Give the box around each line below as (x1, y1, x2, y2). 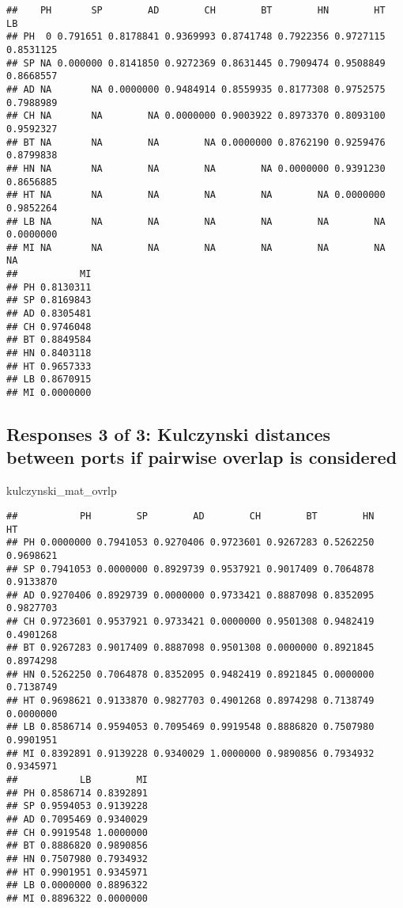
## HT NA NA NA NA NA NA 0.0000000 (6, 189, 386, 201)
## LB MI (6, 774, 148, 785)
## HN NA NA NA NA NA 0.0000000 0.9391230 (6, 162, 386, 174)
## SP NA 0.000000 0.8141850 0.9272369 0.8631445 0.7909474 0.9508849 (6, 57, 386, 69)
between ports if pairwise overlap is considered (6, 445, 397, 469)
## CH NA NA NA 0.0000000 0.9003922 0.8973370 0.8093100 (6, 110, 386, 122)
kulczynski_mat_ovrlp (6, 482, 117, 499)
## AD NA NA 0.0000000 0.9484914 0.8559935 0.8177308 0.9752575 (6, 83, 386, 95)
